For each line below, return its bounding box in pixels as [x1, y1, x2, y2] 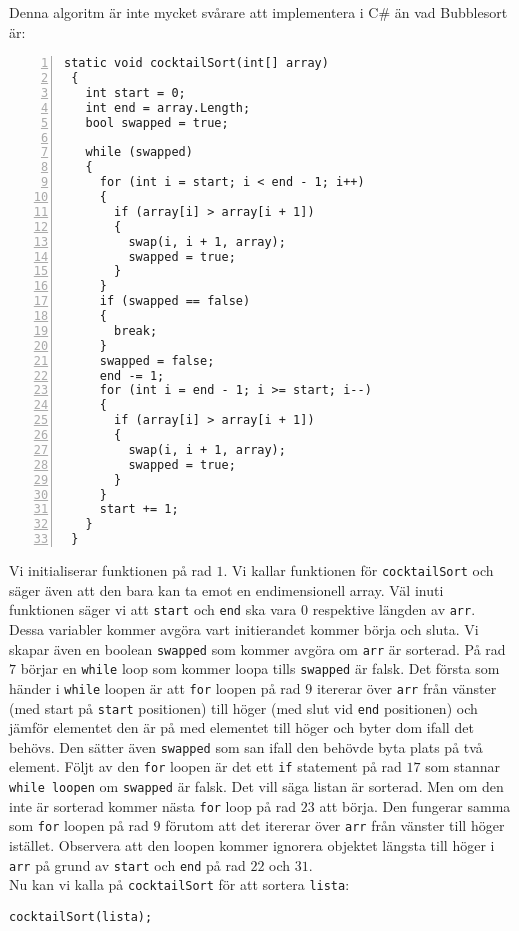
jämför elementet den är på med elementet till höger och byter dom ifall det [9, 717, 474, 738]
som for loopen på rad [9, 815, 149, 836]
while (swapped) [85, 145, 193, 160]
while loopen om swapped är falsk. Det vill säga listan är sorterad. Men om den [9, 776, 504, 797]
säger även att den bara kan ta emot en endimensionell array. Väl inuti [9, 579, 444, 600]
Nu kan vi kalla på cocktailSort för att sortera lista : [9, 874, 350, 895]
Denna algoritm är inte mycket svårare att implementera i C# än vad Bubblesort [9, 2, 508, 22]
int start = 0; [85, 85, 186, 100]
